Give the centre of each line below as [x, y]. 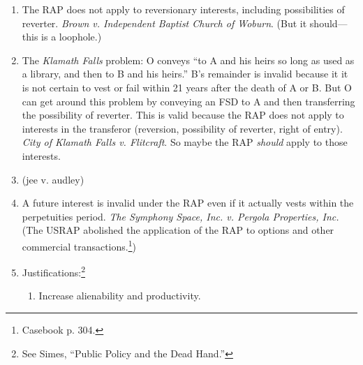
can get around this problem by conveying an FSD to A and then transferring [188, 101]
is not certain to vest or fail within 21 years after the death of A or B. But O [187, 87]
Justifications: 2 [54, 271]
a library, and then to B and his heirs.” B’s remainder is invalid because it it [185, 74]
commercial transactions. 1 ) [79, 245]
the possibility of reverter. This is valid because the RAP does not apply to [183, 115]
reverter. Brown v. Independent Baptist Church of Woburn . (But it [164, 23]
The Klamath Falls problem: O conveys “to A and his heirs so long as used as [188, 60]
